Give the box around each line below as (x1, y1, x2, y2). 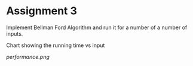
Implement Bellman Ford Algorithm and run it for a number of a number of (6, 24, 188, 31)
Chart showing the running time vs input (6, 42, 105, 49)
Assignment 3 (6, 4, 78, 18)
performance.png (6, 53, 50, 60)
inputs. (6, 30, 23, 37)
